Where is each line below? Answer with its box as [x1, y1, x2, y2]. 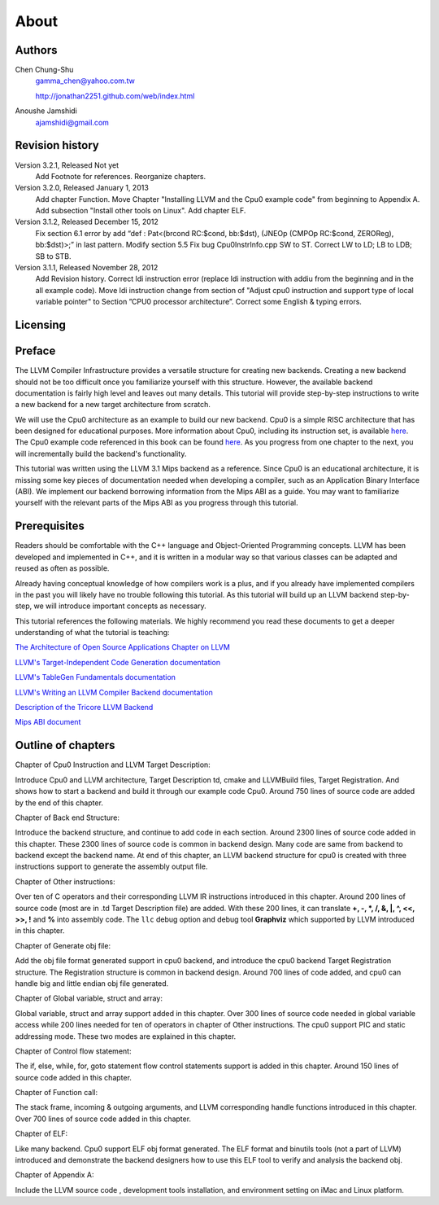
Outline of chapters [15, 738, 115, 752]
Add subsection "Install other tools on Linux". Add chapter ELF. [35, 206, 246, 216]
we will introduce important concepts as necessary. [33, 601, 206, 611]
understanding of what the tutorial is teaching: [15, 628, 170, 638]
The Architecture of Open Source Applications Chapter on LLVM [15, 642, 231, 652]
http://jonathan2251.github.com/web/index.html [35, 90, 195, 101]
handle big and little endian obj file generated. [15, 978, 169, 988]
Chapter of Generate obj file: [15, 940, 111, 950]
